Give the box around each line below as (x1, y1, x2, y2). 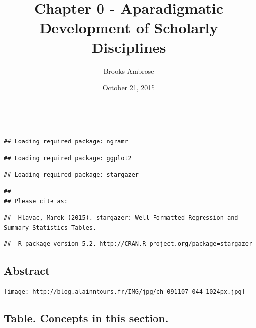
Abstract (4, 263, 50, 278)
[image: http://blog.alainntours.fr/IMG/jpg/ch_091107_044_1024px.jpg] (4, 288, 245, 296)
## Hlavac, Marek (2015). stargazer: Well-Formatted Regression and (4, 214, 238, 222)
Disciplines (91, 37, 166, 57)
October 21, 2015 (102, 82, 155, 93)
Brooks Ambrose (103, 65, 154, 76)
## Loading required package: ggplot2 (4, 154, 132, 162)
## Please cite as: (4, 197, 68, 205)
